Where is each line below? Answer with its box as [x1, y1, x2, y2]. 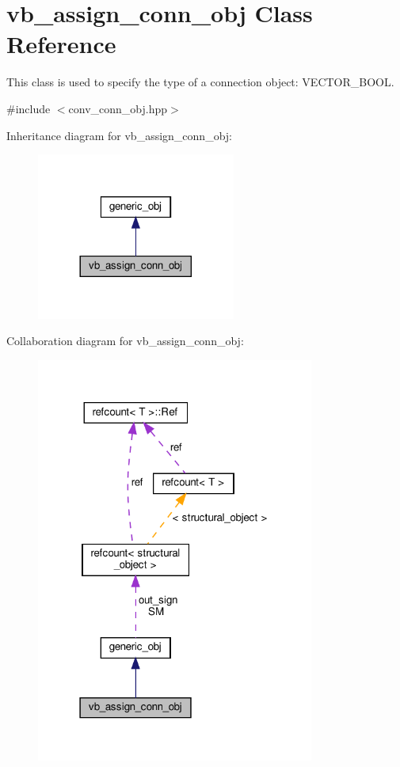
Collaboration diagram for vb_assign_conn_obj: [6, 332, 244, 349]
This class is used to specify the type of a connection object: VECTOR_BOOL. [6, 74, 394, 90]
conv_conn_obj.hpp [68, 100, 168, 116]
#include [6, 100, 51, 116]
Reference [6, 28, 116, 60]
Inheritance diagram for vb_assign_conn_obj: [6, 127, 232, 143]
